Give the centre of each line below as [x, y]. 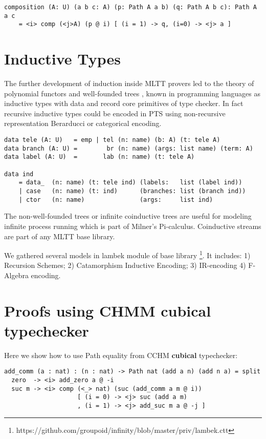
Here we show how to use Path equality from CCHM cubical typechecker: [121, 355]
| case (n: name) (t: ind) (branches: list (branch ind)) [132, 191]
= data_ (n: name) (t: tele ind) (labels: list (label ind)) [130, 183]
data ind [19, 174]
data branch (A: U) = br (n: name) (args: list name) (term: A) [129, 148]
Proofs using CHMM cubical [108, 310]
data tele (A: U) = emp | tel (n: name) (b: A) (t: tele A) [112, 140]
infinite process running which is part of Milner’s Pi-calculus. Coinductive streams [133, 226]
